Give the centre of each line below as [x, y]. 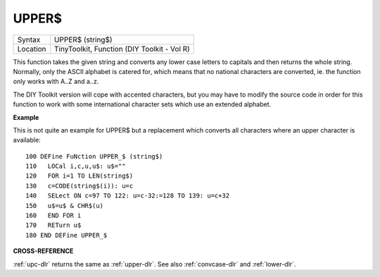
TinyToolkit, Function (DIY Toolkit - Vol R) [122, 49]
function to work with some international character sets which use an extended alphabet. [142, 104]
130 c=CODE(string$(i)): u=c [80, 186]
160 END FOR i [53, 216]
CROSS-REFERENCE [43, 251]
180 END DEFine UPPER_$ [66, 235]
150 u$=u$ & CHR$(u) [65, 205]
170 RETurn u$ [53, 225]
